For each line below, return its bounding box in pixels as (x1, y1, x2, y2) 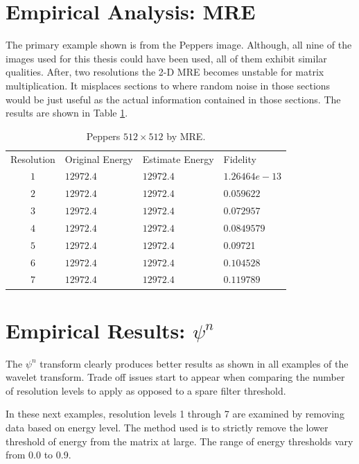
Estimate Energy (142, 151, 214, 166)
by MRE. (166, 128, 206, 143)
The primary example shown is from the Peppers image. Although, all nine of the (6, 37, 352, 52)
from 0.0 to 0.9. (6, 447, 71, 462)
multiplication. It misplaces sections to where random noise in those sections (6, 78, 331, 92)
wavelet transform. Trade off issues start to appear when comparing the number (6, 370, 345, 384)
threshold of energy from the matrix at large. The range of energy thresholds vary (6, 433, 353, 448)
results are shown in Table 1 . (6, 105, 128, 120)
